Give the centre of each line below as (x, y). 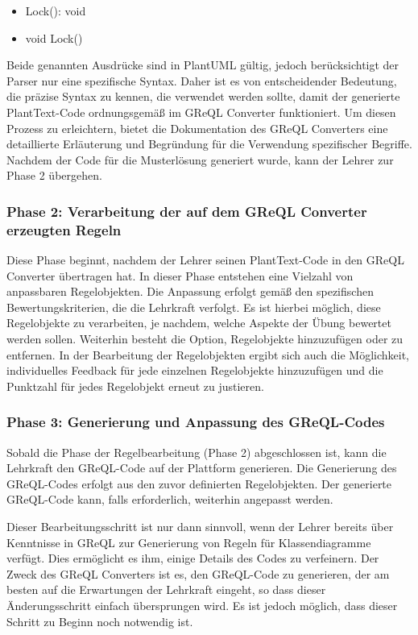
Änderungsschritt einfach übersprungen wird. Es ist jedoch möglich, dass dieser (202, 605)
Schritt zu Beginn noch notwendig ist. (100, 621)
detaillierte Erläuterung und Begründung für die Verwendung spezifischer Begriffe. (209, 144)
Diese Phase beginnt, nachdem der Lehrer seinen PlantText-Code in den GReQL (205, 260)
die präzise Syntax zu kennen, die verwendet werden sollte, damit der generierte (203, 96)
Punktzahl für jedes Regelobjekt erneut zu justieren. (135, 386)
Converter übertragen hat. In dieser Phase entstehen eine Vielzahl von (180, 275)
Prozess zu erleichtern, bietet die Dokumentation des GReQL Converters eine (197, 128)
